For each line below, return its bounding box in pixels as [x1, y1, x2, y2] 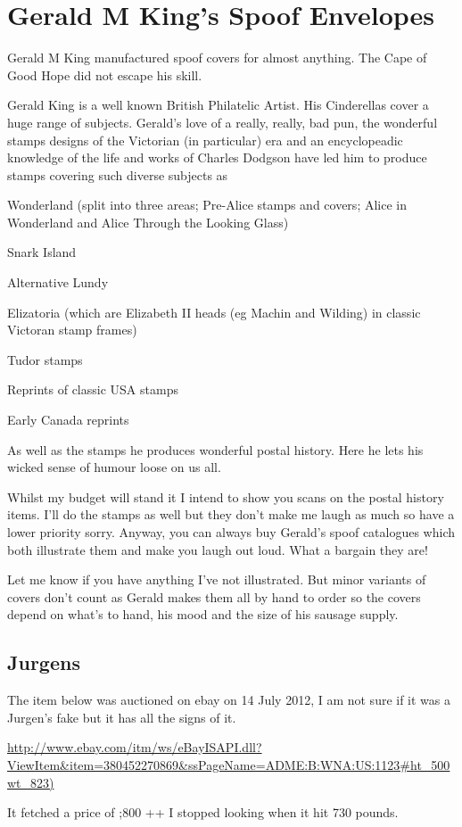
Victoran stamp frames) [7, 320, 137, 339]
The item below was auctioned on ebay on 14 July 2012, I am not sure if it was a [7, 691, 451, 709]
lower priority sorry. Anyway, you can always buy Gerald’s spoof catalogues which [7, 523, 456, 541]
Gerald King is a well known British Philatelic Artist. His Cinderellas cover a [7, 95, 429, 114]
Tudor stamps [7, 350, 83, 368]
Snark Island [7, 243, 77, 261]
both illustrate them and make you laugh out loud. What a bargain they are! [7, 540, 428, 558]
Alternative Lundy [7, 273, 109, 292]
